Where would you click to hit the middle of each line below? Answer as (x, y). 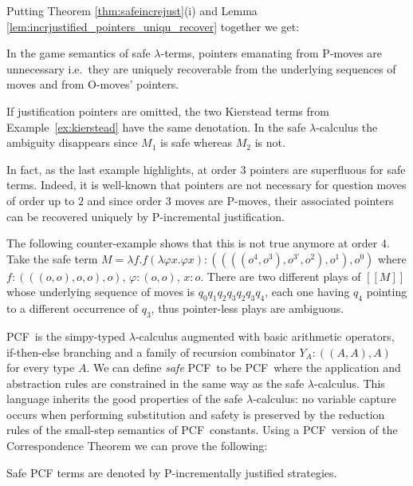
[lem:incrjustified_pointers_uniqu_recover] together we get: (153, 26)
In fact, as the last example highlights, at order (122, 169)
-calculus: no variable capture (324, 399)
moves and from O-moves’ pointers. (93, 84)
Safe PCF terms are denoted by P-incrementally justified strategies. (172, 472)
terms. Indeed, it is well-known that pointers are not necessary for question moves (206, 185)
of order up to (41, 200)
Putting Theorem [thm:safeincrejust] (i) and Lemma (132, 10)
